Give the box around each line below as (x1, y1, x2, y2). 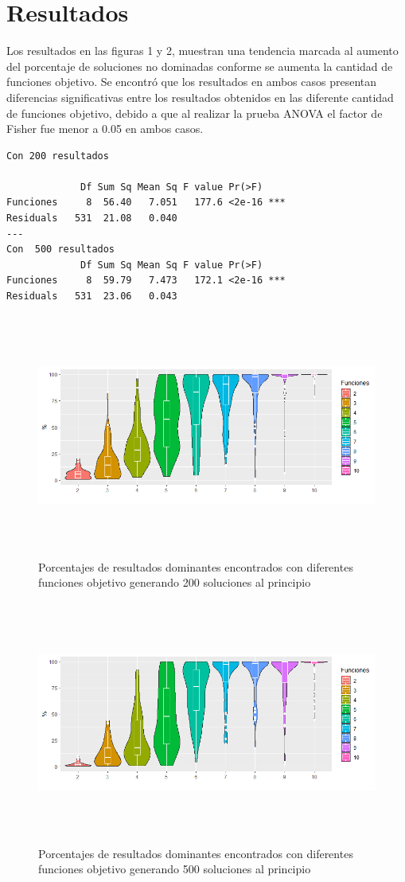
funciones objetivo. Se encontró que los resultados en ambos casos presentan (6, 73, 377, 90)
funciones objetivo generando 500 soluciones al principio (38, 861, 311, 877)
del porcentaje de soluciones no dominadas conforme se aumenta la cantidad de (6, 57, 393, 74)
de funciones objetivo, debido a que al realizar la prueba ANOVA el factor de (6, 104, 383, 121)
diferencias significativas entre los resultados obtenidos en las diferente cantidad (6, 88, 394, 105)
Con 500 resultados (6, 244, 115, 256)
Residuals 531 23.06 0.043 (6, 291, 177, 302)
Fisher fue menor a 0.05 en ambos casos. (6, 120, 204, 137)
